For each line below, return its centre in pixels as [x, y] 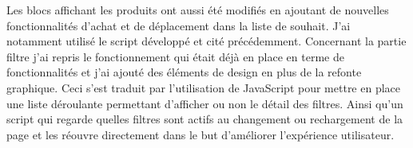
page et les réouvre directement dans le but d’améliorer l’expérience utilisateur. [201, 134]
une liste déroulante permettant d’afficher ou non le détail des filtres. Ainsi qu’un [205, 103]
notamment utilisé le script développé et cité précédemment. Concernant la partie [206, 41]
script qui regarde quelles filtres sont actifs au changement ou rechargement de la [205, 119]
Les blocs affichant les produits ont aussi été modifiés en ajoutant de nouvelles [198, 10]
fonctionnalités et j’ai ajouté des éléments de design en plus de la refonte [184, 72]
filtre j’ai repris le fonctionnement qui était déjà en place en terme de [175, 56]
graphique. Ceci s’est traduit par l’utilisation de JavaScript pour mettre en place [204, 87]
